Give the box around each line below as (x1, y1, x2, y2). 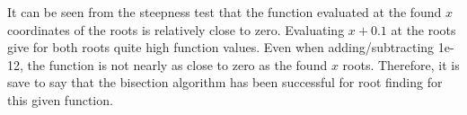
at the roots (391, 20, 456, 39)
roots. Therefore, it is (342, 55, 460, 74)
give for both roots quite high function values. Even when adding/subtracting (7, 38, 435, 57)
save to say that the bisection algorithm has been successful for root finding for (7, 73, 443, 92)
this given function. (7, 90, 113, 109)
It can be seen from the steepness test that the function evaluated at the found (7, 3, 442, 21)
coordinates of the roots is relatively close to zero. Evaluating (7, 20, 345, 39)
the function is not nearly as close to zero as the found (27, 55, 328, 74)
